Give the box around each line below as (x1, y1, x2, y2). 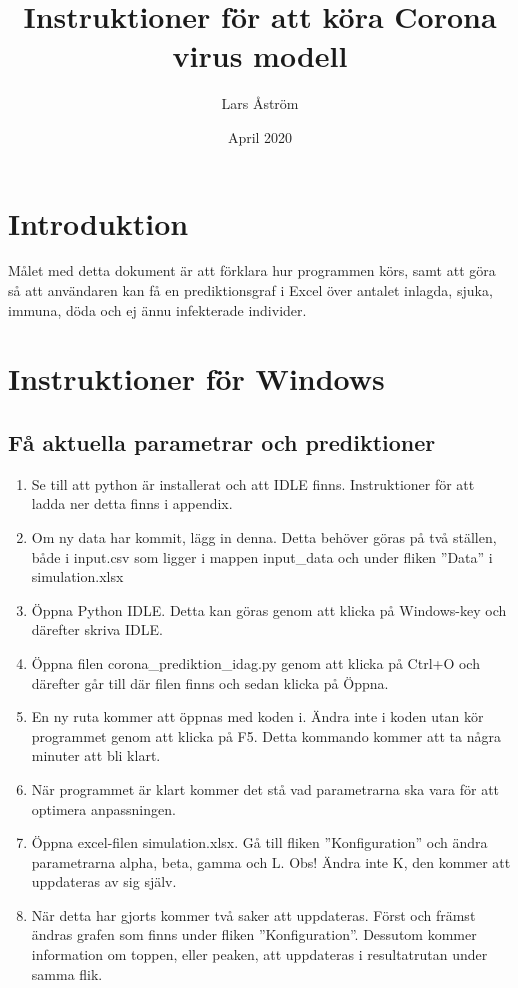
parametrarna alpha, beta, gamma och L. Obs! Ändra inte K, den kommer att (31, 851, 511, 872)
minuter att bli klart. (31, 745, 161, 766)
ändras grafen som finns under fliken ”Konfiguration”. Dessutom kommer (31, 924, 477, 945)
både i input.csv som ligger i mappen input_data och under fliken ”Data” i (31, 546, 493, 567)
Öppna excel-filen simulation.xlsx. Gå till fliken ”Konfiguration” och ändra (31, 832, 488, 853)
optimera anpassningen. (31, 798, 176, 819)
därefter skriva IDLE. (31, 619, 163, 640)
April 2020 (227, 126, 293, 147)
